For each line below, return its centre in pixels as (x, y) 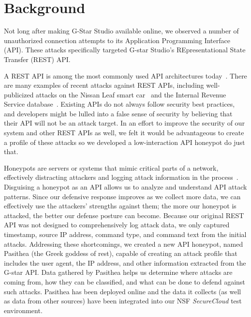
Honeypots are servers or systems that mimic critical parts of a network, (111, 167)
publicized (19, 94)
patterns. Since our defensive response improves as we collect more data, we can (122, 196)
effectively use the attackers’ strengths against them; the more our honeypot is (120, 206)
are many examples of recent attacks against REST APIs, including (104, 85)
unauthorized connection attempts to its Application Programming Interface (117, 40)
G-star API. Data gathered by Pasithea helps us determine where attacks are (118, 272)
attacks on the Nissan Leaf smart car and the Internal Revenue (131, 94)
